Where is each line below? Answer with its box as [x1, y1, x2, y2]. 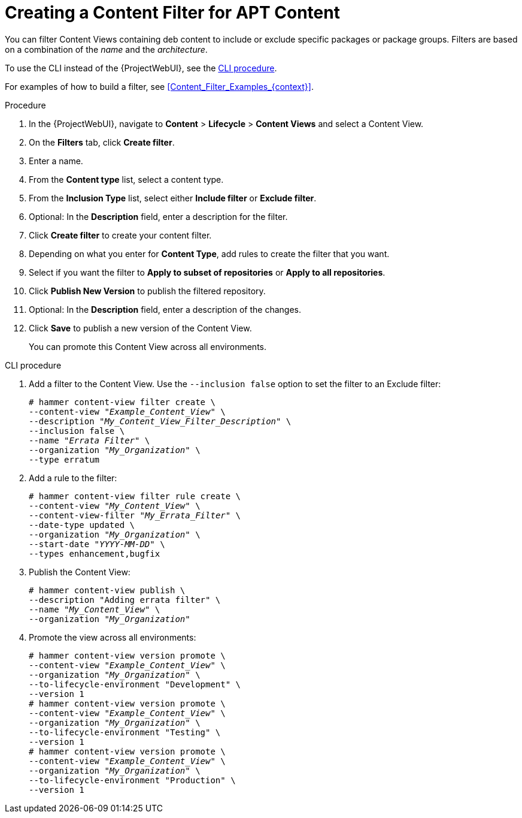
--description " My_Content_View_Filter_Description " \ [29, 416, 292, 426]
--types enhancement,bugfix [29, 548, 160, 559]
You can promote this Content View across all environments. [29, 341, 267, 352]
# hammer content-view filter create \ [29, 397, 216, 407]
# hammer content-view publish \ [29, 585, 186, 595]
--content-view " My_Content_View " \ [29, 500, 201, 511]
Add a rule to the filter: [29, 472, 117, 483]
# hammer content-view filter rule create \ [29, 491, 241, 501]
